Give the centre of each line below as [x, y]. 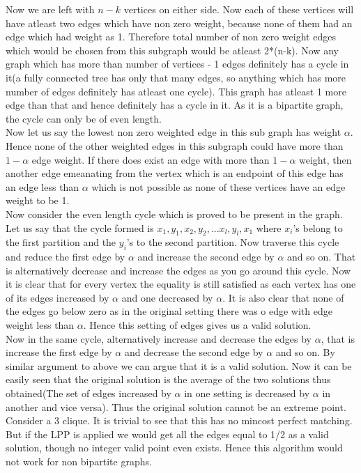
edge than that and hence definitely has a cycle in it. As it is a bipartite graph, [175, 105]
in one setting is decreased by [247, 393]
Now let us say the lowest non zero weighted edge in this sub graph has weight [174, 132]
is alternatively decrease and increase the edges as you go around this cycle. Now [178, 270]
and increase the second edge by [206, 257]
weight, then [325, 159]
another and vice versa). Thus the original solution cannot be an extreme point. [176, 406]
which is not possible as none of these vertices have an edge [218, 186]
